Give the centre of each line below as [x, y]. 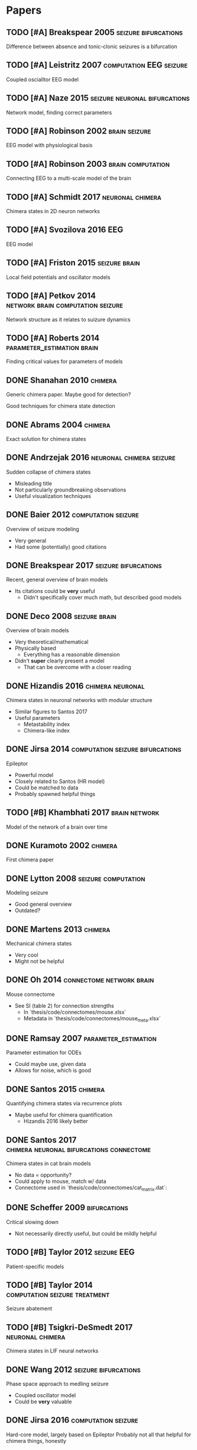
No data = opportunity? [43, 1175]
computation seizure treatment [58, 1294]
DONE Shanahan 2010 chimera [62, 380]
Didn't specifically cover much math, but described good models [102, 598]
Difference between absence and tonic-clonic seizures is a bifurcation [92, 46]
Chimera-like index [46, 730]
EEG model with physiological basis [49, 145]
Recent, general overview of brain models [57, 580]
